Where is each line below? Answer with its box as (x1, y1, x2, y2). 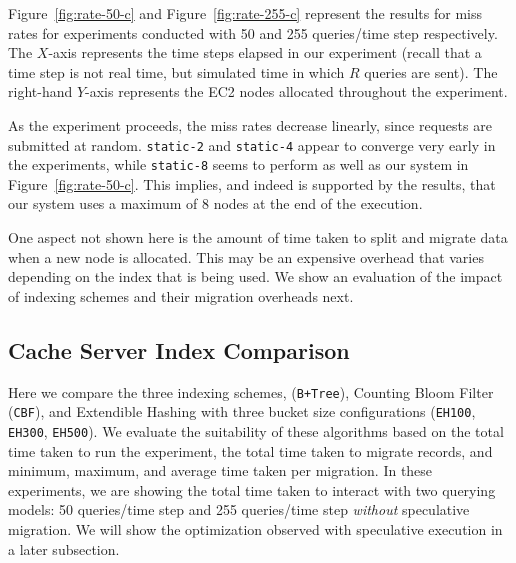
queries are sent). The (364, 61, 498, 82)
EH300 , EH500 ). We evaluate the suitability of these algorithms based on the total (8, 420, 504, 441)
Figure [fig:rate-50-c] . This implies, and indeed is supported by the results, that (8, 173, 496, 194)
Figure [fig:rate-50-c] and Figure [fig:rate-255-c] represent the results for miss (8, 3, 482, 23)
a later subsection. (8, 538, 120, 559)
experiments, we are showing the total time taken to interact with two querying (8, 479, 496, 500)
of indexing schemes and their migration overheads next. (8, 285, 354, 306)
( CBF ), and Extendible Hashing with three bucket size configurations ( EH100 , (8, 401, 476, 422)
